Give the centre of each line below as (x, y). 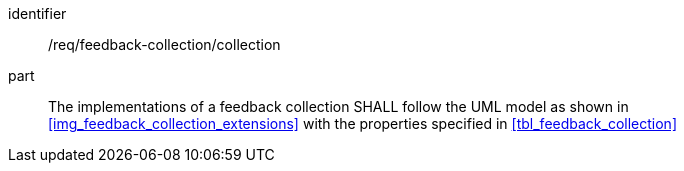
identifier (37, 13)
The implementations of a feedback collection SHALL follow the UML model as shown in (338, 106)
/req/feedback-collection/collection (164, 44)
